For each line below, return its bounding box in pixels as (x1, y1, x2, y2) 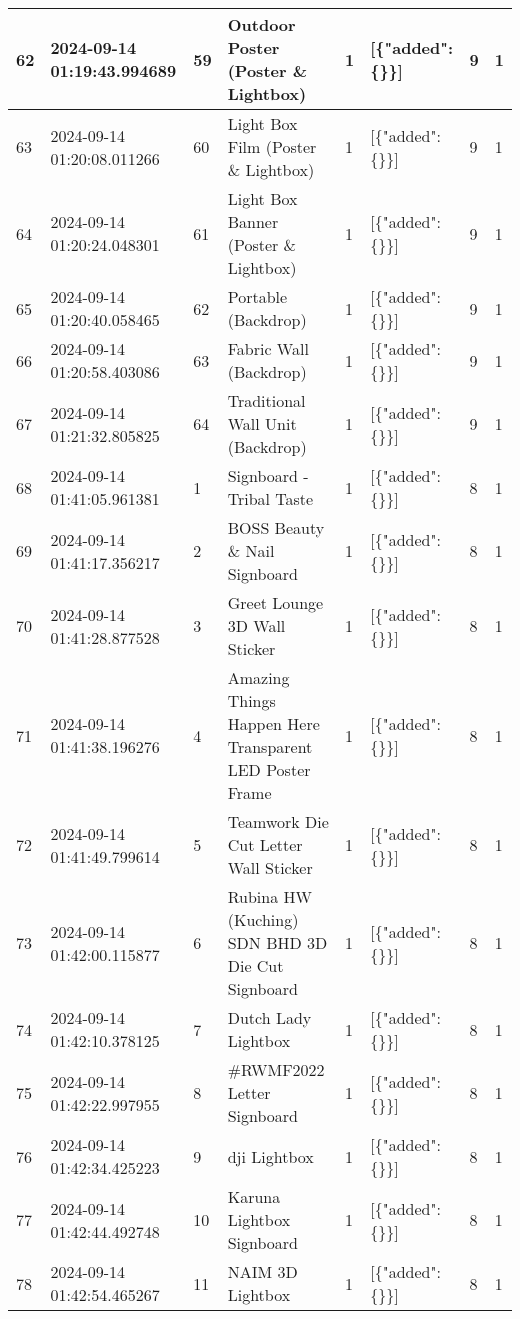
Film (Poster (227, 135, 317, 158)
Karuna (227, 1185, 281, 1208)
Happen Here (227, 712, 320, 735)
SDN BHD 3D (227, 931, 328, 954)
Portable (227, 285, 288, 308)
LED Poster (227, 758, 311, 781)
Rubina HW (227, 885, 312, 908)
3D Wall (227, 614, 286, 637)
